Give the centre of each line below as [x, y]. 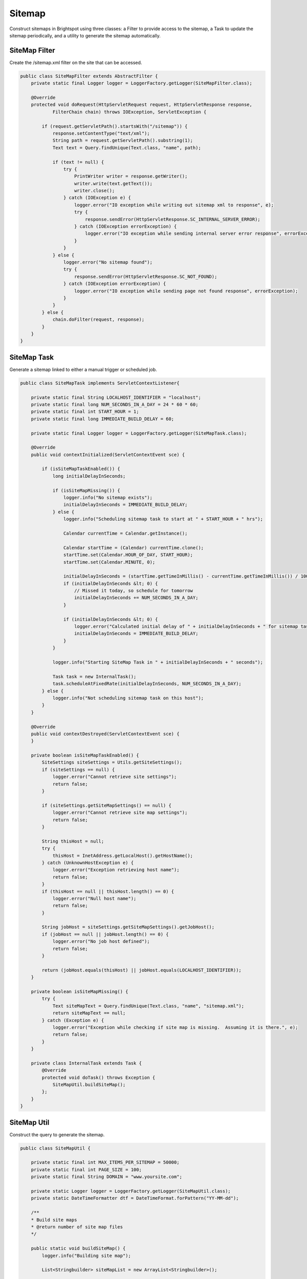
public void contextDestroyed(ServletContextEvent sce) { [105, 734]
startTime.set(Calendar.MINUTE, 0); [109, 562]
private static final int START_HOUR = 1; [85, 412]
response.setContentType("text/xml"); [101, 133]
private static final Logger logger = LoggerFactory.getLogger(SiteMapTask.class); [139, 433]
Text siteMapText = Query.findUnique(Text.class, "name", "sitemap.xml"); [148, 1006]
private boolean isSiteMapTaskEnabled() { [85, 755]
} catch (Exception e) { [73, 1020]
